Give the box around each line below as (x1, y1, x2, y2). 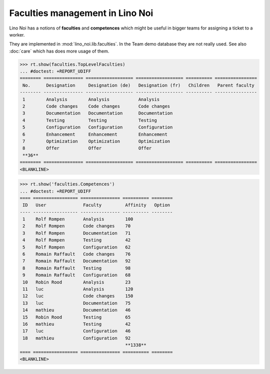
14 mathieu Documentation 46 (22, 307, 131, 313)
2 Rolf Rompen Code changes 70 (22, 223, 131, 229)
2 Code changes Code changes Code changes (22, 103, 170, 109)
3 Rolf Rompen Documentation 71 (22, 230, 131, 236)
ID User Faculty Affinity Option (22, 202, 170, 208)
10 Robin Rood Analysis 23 (22, 279, 131, 285)
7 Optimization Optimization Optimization (22, 138, 170, 144)
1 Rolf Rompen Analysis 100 (22, 216, 133, 222)
